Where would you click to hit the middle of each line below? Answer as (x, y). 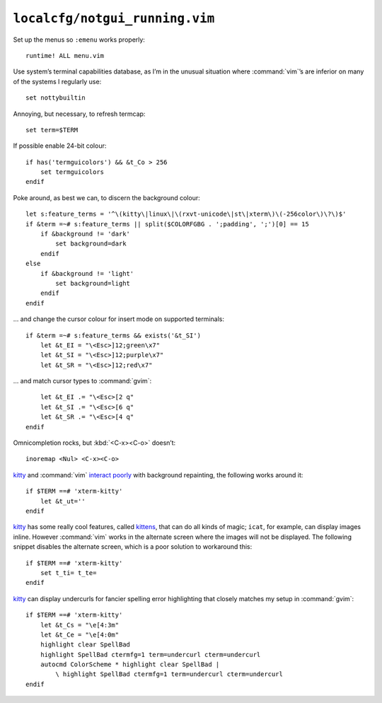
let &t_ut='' (63, 501)
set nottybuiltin (56, 98)
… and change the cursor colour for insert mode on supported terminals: (118, 319)
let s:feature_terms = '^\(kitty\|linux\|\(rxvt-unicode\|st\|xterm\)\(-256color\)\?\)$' (186, 214)
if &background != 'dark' (85, 234)
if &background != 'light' (87, 273)
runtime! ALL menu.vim (65, 56)
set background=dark (91, 244)
